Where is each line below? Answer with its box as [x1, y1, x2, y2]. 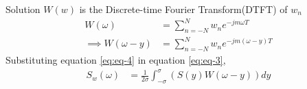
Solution [5, 2, 41, 16]
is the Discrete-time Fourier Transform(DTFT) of [79, 2, 288, 16]
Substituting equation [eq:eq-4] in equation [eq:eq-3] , [5, 53, 226, 67]
